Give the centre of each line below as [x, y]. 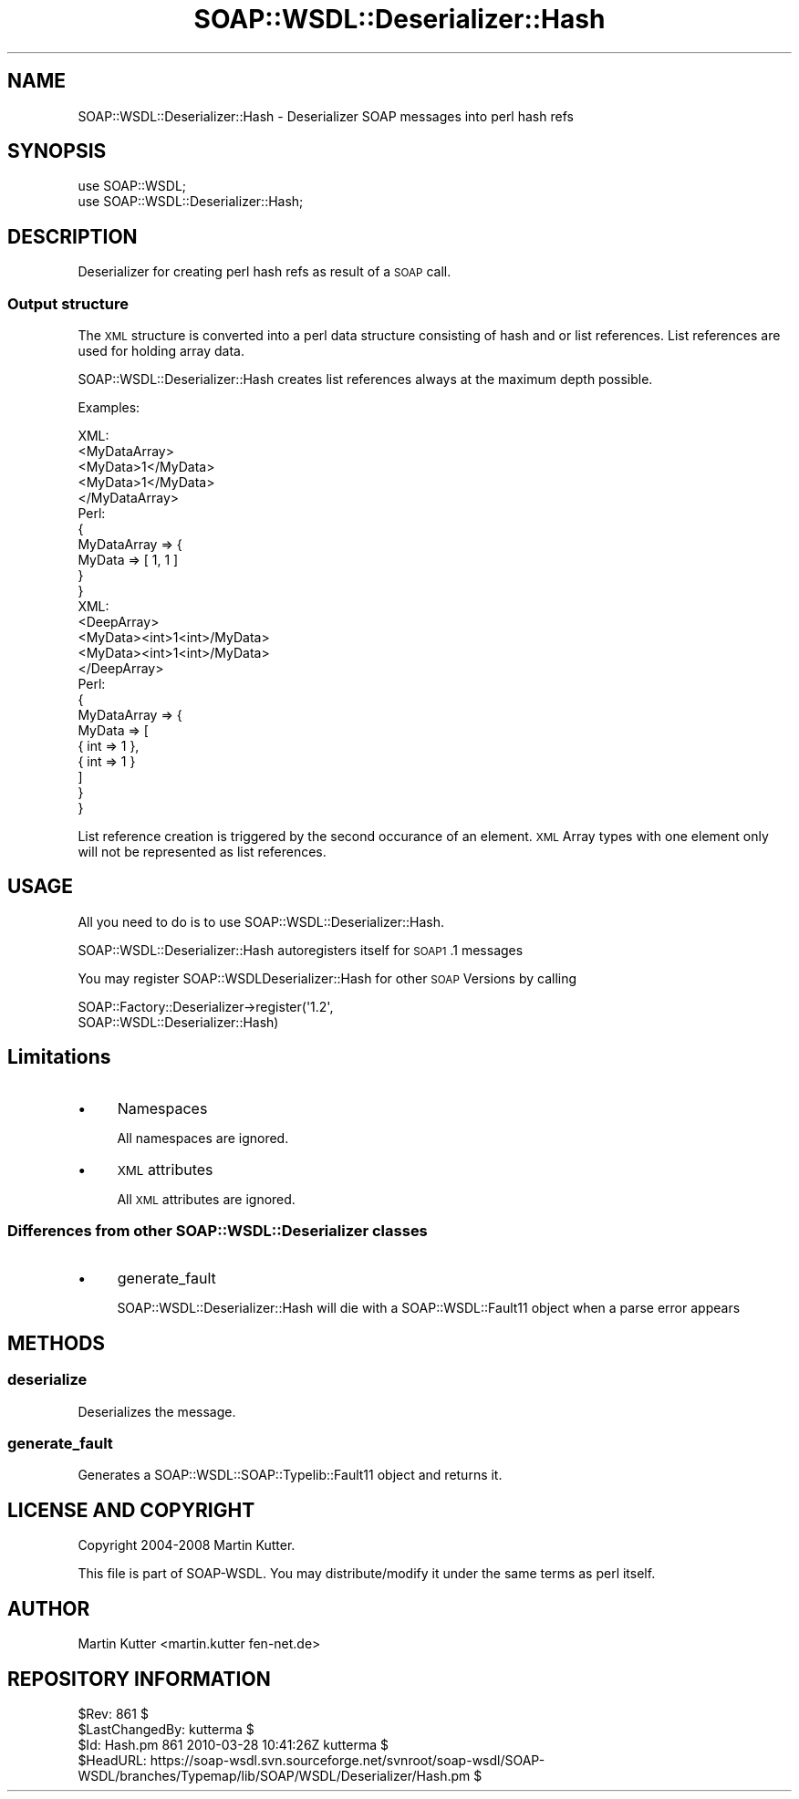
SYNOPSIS [57, 151]
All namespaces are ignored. [203, 1138]
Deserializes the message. [157, 1411]
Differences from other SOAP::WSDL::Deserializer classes [218, 1231]
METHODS [57, 1343]
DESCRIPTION [73, 236]
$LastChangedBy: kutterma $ [166, 1729]
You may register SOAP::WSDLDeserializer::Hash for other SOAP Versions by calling [327, 978]
